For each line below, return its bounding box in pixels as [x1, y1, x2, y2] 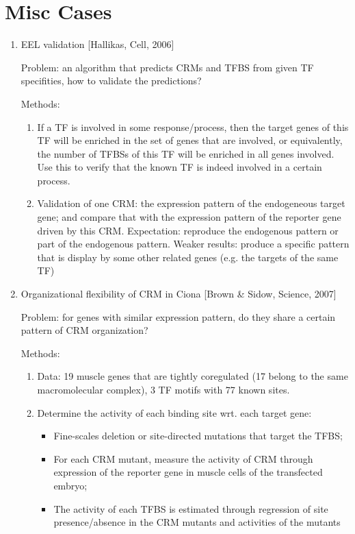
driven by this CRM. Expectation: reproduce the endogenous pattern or [37, 223, 339, 237]
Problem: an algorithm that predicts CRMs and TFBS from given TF [21, 60, 314, 74]
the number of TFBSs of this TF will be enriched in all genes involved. [37, 146, 334, 160]
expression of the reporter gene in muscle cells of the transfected [53, 465, 323, 479]
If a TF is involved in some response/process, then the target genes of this [37, 119, 349, 134]
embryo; [53, 478, 88, 492]
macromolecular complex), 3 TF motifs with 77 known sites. [37, 383, 290, 396]
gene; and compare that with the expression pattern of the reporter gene [37, 210, 341, 224]
